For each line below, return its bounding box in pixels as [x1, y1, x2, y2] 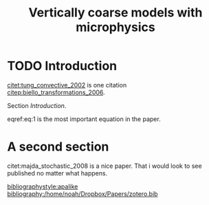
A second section [7, 139, 109, 155]
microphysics [75, 19, 156, 35]
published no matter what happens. [7, 169, 108, 177]
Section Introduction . [7, 101, 67, 109]
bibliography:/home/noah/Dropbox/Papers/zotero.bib [7, 189, 158, 197]
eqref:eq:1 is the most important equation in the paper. [7, 115, 161, 123]
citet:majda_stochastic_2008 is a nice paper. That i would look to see [7, 162, 202, 170]
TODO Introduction [7, 58, 118, 74]
